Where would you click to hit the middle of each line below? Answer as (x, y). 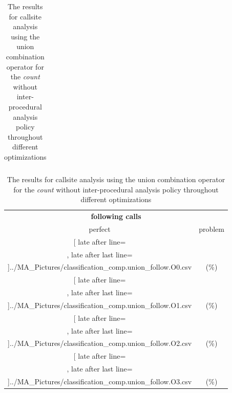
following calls (116, 216)
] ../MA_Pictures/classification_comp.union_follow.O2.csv (100, 343)
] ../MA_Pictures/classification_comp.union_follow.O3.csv (100, 381)
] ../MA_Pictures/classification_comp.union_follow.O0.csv (100, 267)
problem (212, 228)
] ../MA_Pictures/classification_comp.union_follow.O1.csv (100, 305)
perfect (100, 228)
